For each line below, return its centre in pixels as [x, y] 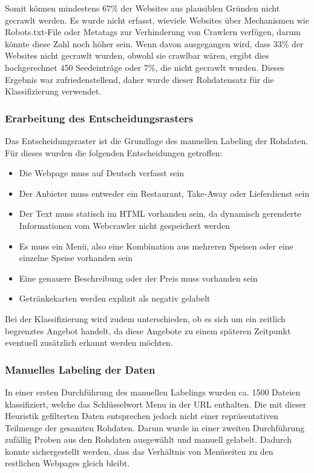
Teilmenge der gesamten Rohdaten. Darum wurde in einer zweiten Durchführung [155, 427]
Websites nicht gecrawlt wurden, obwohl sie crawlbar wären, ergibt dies [137, 55]
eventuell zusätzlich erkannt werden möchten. [89, 342]
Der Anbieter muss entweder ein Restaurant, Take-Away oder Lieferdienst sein [164, 193]
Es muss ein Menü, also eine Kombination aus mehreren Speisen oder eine [156, 246]
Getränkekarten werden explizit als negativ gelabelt [115, 298]
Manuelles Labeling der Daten [80, 369]
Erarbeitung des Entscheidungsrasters [99, 118]
